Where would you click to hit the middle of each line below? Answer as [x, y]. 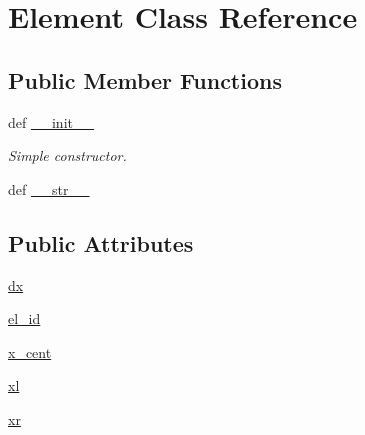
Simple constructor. [67, 155]
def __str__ [49, 188]
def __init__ [51, 121]
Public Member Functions [145, 79]
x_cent [30, 351]
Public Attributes [101, 242]
